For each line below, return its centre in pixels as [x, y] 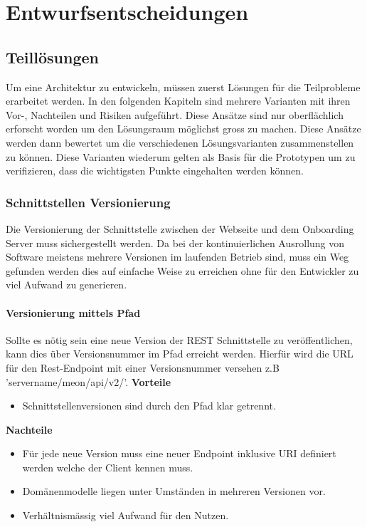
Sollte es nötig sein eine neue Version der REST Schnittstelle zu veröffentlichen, [179, 339]
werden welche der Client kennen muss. [108, 467]
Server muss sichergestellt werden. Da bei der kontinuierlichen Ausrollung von [175, 242]
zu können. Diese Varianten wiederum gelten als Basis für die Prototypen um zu [181, 156]
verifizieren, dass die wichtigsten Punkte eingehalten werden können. [155, 171]
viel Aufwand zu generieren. [67, 285]
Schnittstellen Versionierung [88, 202]
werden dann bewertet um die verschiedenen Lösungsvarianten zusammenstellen [180, 142]
